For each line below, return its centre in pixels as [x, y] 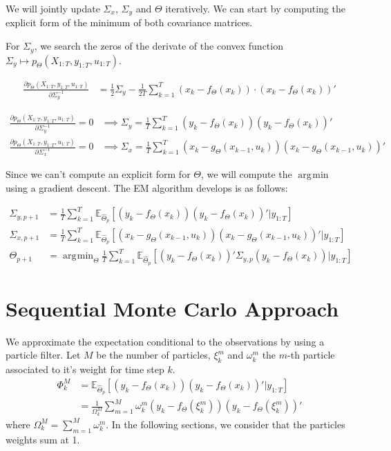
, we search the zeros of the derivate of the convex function [159, 46]
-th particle [311, 355]
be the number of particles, [153, 355]
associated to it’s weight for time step [85, 369]
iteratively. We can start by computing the [255, 8]
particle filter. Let [43, 355]
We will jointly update [53, 8]
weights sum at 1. [43, 439]
